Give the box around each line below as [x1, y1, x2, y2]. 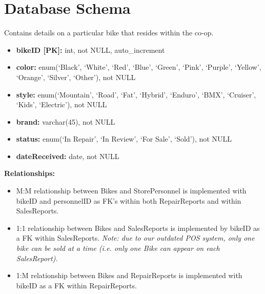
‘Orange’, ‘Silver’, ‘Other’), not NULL [16, 71, 136, 82]
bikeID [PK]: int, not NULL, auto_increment [16, 44, 165, 55]
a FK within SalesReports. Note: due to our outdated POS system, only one [16, 232, 255, 243]
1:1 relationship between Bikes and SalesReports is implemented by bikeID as [16, 222, 260, 233]
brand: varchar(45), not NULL [16, 116, 115, 127]
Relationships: [4, 168, 55, 179]
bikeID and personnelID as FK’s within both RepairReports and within [16, 195, 241, 206]
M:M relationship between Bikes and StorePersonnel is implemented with [16, 185, 247, 196]
